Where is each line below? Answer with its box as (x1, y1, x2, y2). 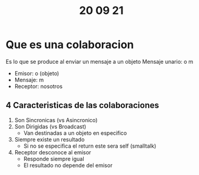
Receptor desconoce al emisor (14, 148, 92, 156)
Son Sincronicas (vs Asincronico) (14, 116, 98, 123)
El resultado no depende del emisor (23, 162, 113, 169)
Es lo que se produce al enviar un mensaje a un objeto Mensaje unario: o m (5, 58, 194, 65)
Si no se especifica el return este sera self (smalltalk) (23, 142, 157, 149)
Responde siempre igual (23, 155, 84, 162)
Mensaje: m (14, 76, 44, 83)
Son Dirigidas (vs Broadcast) (14, 123, 86, 130)
